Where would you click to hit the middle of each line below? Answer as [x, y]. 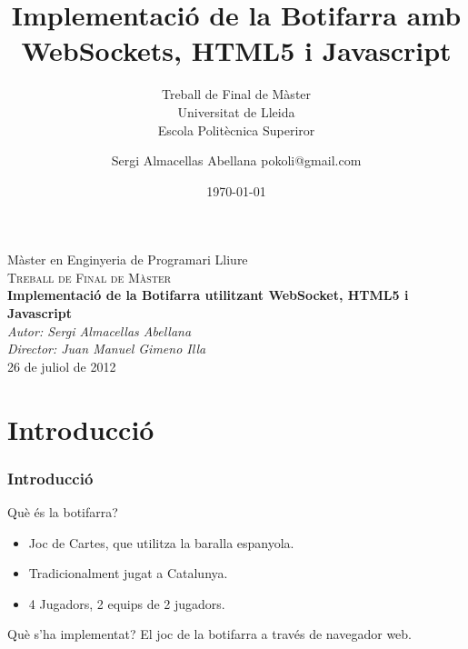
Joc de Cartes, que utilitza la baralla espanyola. [161, 542]
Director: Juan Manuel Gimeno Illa [107, 349]
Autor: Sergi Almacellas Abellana [100, 330]
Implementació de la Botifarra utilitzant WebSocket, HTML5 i [208, 295]
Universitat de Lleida [236, 111]
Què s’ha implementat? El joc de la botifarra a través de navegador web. [209, 634]
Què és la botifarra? [63, 512]
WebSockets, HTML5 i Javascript [236, 50]
